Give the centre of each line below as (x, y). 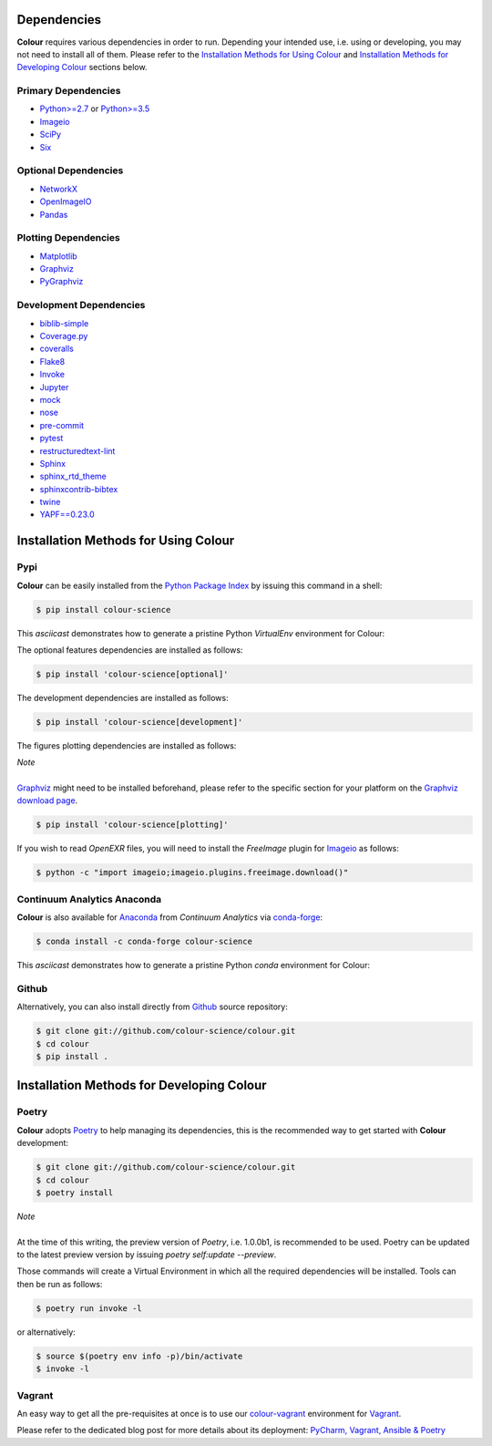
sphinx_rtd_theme (73, 476)
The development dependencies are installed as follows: (123, 697)
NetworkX (58, 189)
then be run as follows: (60, 1284)
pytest (51, 439)
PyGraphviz (61, 282)
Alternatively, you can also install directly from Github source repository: (153, 1007)
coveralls (57, 349)
